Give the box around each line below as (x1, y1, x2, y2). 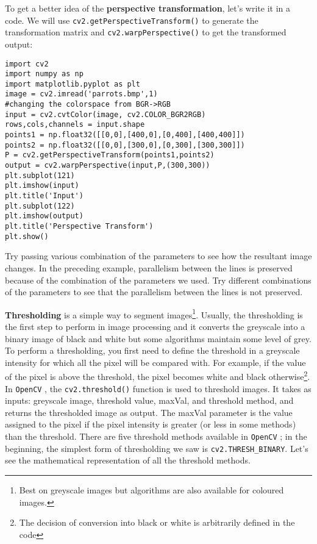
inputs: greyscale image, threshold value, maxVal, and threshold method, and (5, 394, 294, 407)
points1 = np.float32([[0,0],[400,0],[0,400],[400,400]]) (5, 131, 245, 140)
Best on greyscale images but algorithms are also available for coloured (19, 483, 284, 496)
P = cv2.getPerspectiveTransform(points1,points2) (5, 151, 215, 160)
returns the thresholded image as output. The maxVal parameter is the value (5, 406, 293, 418)
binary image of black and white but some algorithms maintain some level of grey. (5, 332, 312, 345)
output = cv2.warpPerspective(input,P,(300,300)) (5, 161, 210, 170)
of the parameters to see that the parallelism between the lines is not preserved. (5, 285, 303, 298)
